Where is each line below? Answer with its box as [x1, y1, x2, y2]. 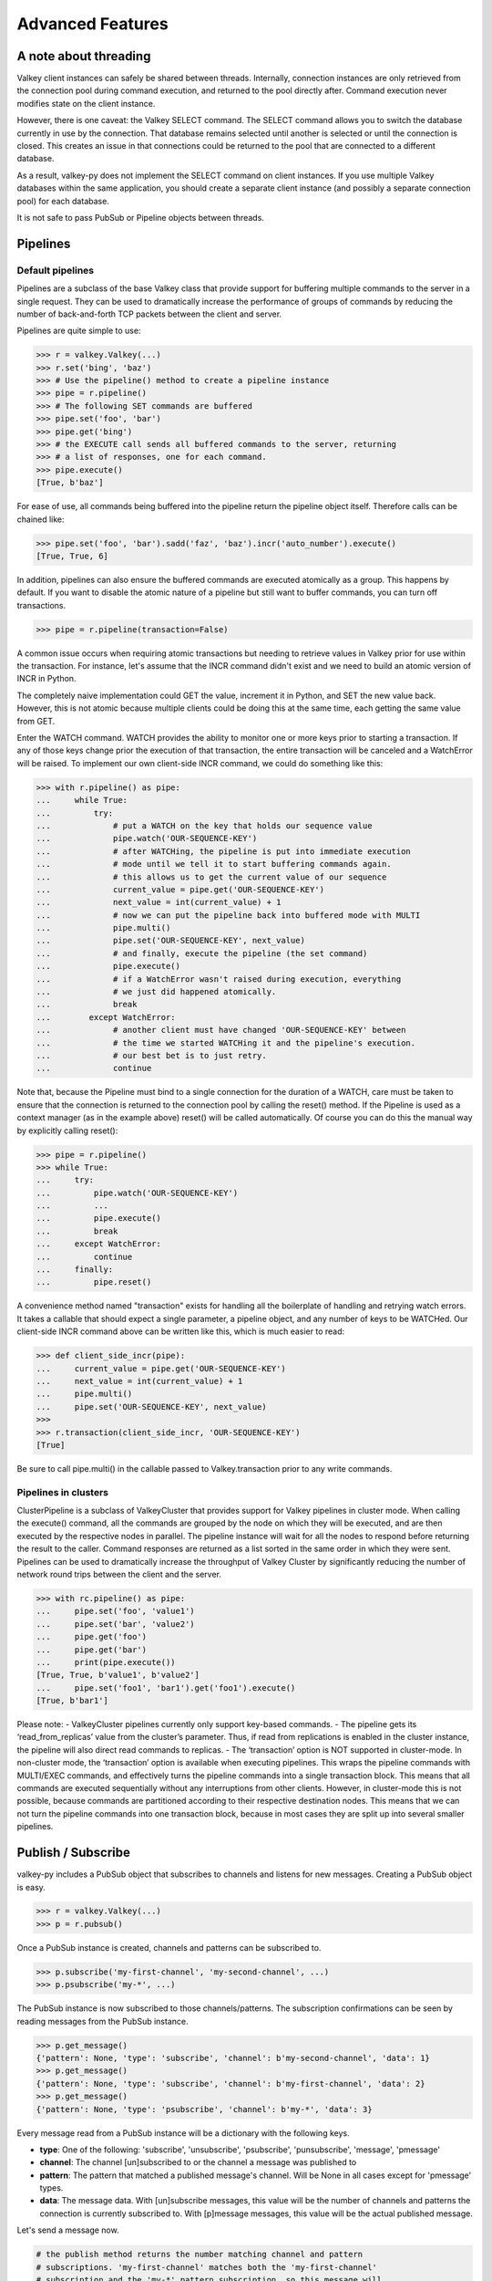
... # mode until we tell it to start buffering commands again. [36, 859, 392, 870]
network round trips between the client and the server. [16, 1568, 222, 1579]
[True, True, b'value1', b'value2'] [36, 1670, 200, 1681]
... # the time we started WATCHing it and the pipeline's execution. [36, 1037, 416, 1048]
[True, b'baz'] [36, 477, 104, 488]
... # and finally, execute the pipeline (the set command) [36, 948, 368, 958]
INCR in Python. [16, 673, 77, 684]
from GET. [16, 715, 56, 726]
